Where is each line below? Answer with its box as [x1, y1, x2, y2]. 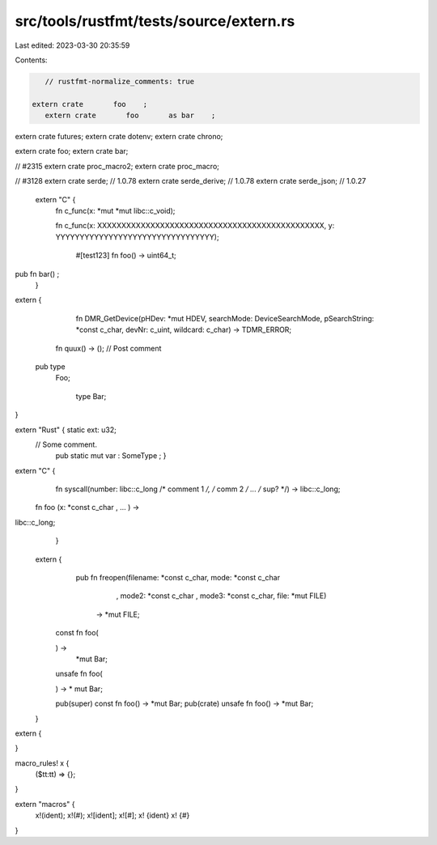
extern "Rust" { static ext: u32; [15, 425, 117, 435]
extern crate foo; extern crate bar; [15, 146, 129, 156]
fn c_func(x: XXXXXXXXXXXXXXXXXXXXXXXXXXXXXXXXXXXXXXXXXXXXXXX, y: [55, 221, 335, 231]
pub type [35, 361, 66, 372]
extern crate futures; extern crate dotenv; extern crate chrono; [15, 132, 223, 142]
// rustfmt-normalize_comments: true [45, 77, 194, 86]
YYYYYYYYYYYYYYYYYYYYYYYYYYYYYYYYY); [55, 231, 219, 242]
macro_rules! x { [15, 758, 70, 768]
